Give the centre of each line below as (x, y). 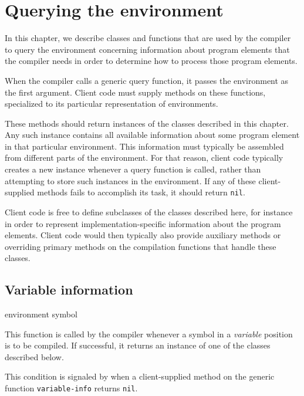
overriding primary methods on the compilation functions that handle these (141, 246)
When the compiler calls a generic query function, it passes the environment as (147, 80)
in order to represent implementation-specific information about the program (143, 223)
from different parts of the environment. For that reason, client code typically (144, 158)
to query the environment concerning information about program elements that (147, 49)
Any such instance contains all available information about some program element (152, 135)
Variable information (69, 290)
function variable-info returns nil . (71, 388)
